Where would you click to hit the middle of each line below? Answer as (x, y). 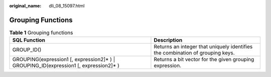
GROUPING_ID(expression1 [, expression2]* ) (66, 66)
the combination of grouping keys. (194, 53)
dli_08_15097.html (67, 6)
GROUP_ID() (27, 50)
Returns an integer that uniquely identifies (203, 47)
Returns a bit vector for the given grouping (204, 60)
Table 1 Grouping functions (41, 33)
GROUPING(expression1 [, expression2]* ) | (64, 60)
